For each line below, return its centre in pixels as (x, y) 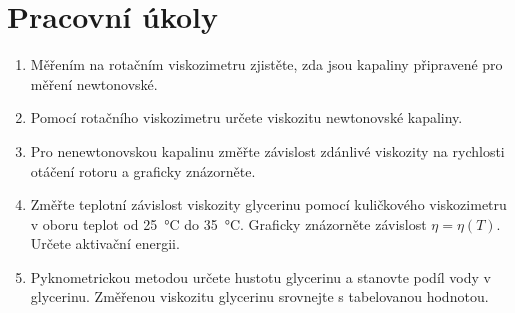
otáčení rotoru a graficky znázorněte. (143, 170)
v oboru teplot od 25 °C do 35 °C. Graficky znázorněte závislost (228, 223)
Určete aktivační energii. (105, 243)
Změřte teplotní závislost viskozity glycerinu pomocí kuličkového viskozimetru (268, 204)
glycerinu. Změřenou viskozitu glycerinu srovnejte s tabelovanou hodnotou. (259, 296)
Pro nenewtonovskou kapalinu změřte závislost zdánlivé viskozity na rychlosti (267, 150)
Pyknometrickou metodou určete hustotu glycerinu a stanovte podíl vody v (260, 276)
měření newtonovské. (94, 83)
